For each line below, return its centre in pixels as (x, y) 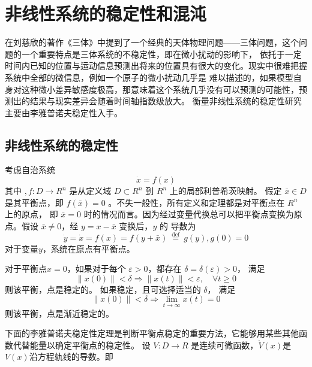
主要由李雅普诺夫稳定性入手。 (64, 112)
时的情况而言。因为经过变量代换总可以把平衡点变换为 (189, 214)
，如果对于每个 (96, 269)
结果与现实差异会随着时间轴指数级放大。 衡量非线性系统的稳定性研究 (166, 101)
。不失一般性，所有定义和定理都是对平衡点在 (196, 202)
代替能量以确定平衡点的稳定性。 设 (82, 345)
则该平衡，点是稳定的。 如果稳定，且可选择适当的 (103, 289)
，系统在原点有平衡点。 (88, 248)
